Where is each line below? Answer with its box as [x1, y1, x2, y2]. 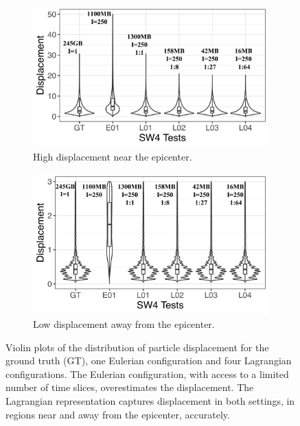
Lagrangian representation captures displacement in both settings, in [5, 393, 295, 407]
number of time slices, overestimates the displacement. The [5, 380, 254, 394]
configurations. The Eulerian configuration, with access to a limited [5, 366, 289, 381]
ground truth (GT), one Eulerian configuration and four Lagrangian [5, 353, 292, 368]
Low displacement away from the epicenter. [33, 316, 215, 331]
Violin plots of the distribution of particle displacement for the [5, 340, 269, 354]
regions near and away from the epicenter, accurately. [5, 407, 230, 421]
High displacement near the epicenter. [33, 149, 192, 163]
